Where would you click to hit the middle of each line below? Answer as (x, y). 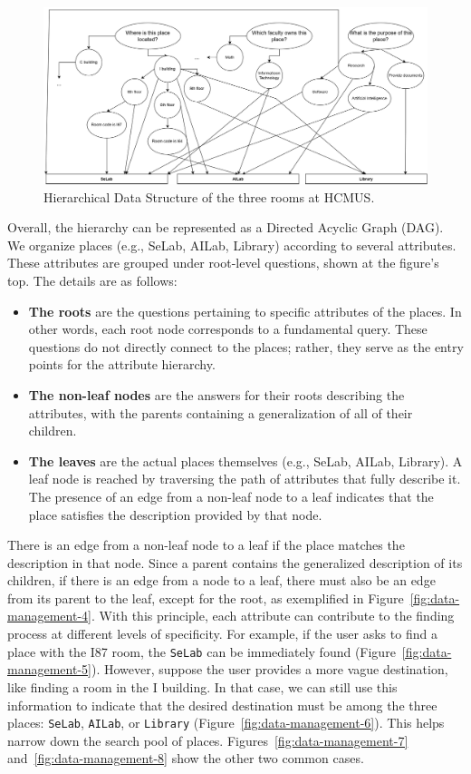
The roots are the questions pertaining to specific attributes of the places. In (245, 311)
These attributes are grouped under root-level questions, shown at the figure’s (223, 263)
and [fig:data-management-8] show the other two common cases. (186, 758)
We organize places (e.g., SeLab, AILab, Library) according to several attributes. (232, 245)
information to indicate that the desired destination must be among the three (222, 705)
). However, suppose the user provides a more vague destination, (269, 669)
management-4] (49, 616)
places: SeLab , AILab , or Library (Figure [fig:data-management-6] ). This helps (226, 723)
